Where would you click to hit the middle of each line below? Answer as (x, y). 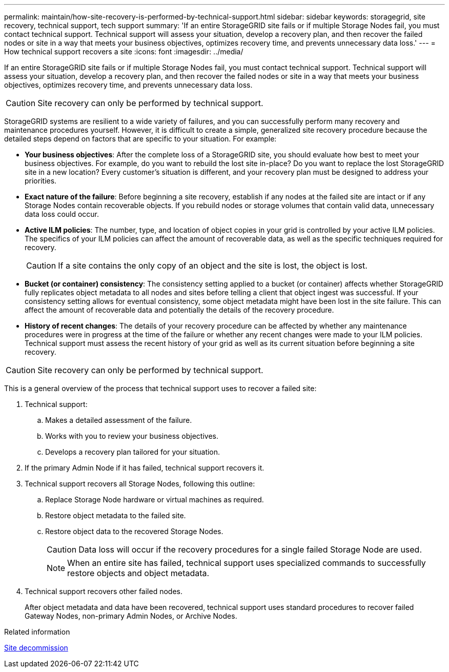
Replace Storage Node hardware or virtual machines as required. (155, 500)
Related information (37, 632)
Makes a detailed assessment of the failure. (119, 420)
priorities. (41, 181)
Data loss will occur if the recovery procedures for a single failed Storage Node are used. (250, 549)
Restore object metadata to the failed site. (116, 515)
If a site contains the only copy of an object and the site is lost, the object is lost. (213, 266)
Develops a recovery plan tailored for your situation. (133, 452)
